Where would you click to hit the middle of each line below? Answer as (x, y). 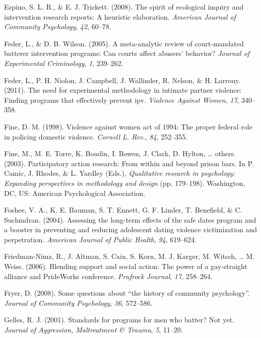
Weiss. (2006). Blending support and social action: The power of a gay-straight (126, 266)
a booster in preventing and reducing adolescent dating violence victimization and (130, 229)
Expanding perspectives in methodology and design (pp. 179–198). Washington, (125, 183)
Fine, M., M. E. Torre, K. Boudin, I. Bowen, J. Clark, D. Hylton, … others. (120, 153)
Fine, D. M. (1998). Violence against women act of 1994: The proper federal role (128, 126)
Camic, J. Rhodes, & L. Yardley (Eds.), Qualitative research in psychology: (120, 173)
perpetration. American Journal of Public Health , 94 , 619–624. (101, 239)
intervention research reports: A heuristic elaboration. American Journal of (120, 16)
